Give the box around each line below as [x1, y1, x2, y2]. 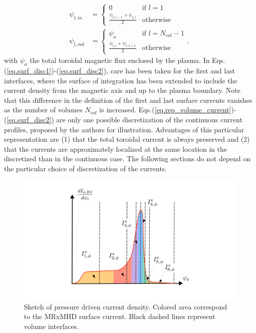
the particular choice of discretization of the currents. [4, 163, 167, 173]
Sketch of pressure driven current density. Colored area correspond [24, 301, 228, 312]
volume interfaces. [24, 321, 79, 331]
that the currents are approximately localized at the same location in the [4, 143, 227, 154]
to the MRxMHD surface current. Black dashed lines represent [24, 311, 216, 322]
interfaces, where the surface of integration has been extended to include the [4, 75, 238, 85]
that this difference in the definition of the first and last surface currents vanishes [4, 94, 253, 105]
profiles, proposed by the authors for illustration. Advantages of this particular [4, 124, 245, 134]
